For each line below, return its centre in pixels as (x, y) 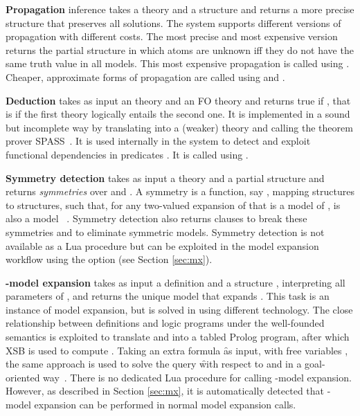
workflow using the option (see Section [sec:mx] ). (109, 259)
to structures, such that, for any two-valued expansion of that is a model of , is (173, 205)
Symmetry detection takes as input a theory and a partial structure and (165, 178)
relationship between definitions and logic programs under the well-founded (165, 323)
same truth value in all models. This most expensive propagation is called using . (178, 63)
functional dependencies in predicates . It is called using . (127, 154)
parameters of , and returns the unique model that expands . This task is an (168, 296)
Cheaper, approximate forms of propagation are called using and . (145, 76)
